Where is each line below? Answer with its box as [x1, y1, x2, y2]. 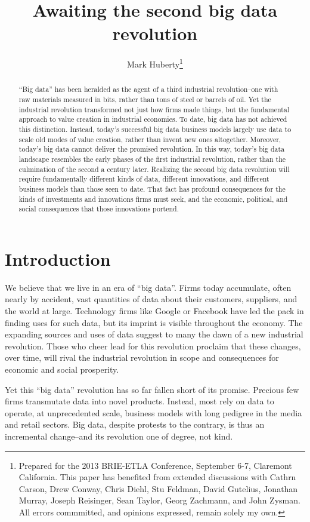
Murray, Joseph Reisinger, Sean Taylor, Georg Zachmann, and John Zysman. [18, 494, 300, 506]
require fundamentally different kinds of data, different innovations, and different [18, 174, 269, 184]
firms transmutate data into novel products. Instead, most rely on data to [5, 395, 274, 407]
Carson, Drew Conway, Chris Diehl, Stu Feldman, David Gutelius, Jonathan [18, 482, 298, 495]
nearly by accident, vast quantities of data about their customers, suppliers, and [5, 293, 297, 305]
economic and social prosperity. [5, 363, 119, 375]
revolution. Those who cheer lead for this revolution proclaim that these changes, [5, 339, 301, 352]
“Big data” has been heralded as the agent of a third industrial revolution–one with [18, 84, 278, 94]
